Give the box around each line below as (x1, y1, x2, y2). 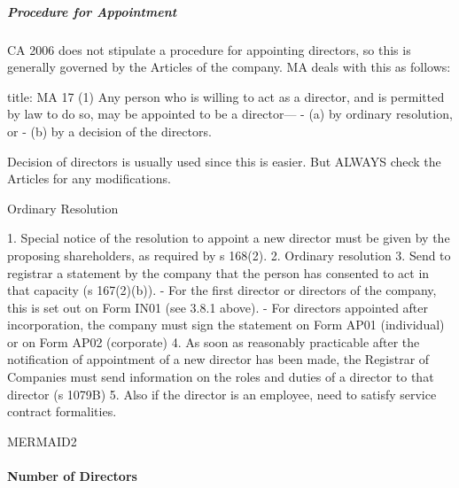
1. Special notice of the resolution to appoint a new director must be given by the (7, 229, 450, 247)
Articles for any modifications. (7, 169, 171, 188)
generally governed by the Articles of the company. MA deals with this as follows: (7, 58, 451, 76)
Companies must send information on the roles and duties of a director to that (7, 368, 434, 386)
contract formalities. (7, 402, 117, 421)
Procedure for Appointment (7, 2, 177, 20)
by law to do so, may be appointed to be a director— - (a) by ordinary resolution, (7, 105, 453, 123)
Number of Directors (7, 467, 137, 485)
